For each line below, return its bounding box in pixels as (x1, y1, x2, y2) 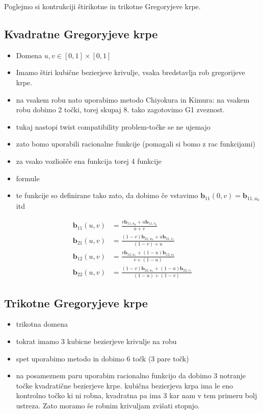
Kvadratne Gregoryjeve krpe (4, 26, 158, 41)
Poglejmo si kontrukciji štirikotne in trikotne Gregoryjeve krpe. (4, 1, 201, 11)
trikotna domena (16, 319, 68, 329)
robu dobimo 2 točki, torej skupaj (16, 104, 121, 115)
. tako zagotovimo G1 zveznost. (127, 104, 225, 115)
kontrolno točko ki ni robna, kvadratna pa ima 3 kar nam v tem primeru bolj (16, 390, 257, 401)
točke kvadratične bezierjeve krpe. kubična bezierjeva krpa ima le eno (16, 380, 233, 391)
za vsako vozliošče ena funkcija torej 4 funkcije (16, 155, 162, 166)
